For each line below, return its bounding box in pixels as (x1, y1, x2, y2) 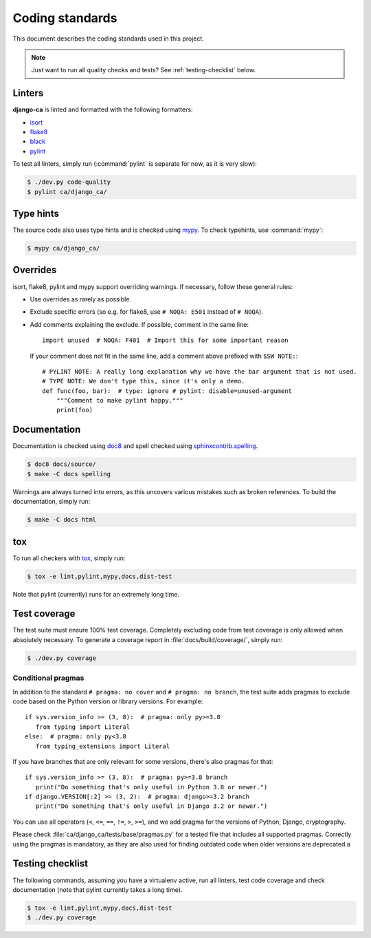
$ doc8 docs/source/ (27, 460, 96, 468)
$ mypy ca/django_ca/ (27, 244, 100, 253)
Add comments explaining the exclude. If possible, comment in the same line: (30, 320, 249, 328)
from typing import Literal (35, 723, 131, 731)
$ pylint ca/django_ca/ (27, 188, 108, 195)
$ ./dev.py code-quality (27, 178, 111, 186)
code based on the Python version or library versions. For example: (12, 697, 203, 705)
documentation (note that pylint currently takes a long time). (12, 885, 183, 894)
